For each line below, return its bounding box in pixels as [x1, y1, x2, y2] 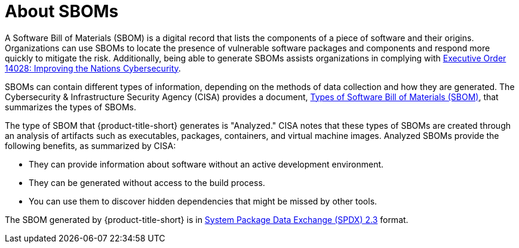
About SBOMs [5, 1, 119, 21]
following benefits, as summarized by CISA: [5, 140, 176, 151]
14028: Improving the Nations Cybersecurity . [5, 63, 181, 73]
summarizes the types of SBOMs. [5, 101, 137, 112]
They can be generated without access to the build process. [29, 177, 265, 188]
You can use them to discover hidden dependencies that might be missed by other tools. [29, 196, 377, 206]
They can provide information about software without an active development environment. [29, 159, 384, 169]
